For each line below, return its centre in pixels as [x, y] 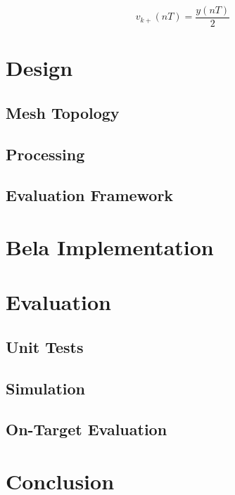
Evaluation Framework [90, 195]
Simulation [46, 388]
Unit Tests [45, 346]
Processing [45, 154]
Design [39, 68]
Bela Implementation [110, 246]
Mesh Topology [63, 112]
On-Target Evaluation [87, 429]
